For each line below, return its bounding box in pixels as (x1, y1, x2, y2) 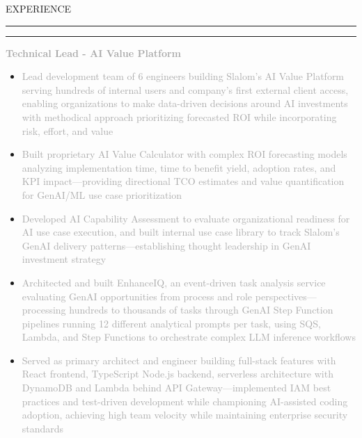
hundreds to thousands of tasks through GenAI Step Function (69, 302, 333, 317)
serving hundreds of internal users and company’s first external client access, (22, 82, 349, 97)
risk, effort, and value (22, 123, 113, 138)
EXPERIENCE (6, 1, 72, 15)
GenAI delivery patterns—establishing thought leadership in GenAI (22, 238, 311, 252)
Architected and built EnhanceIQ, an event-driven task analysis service (22, 275, 326, 289)
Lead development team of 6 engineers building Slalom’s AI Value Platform (22, 69, 345, 83)
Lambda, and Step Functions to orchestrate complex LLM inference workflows (22, 330, 356, 344)
